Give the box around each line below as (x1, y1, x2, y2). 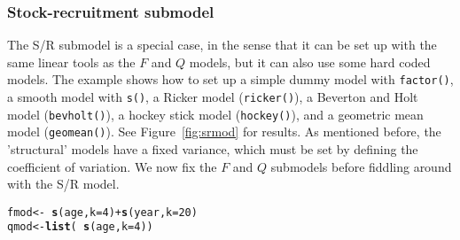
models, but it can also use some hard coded (189, 52, 431, 71)
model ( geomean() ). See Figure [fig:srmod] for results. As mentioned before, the (7, 122, 441, 141)
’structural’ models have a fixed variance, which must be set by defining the (7, 140, 418, 159)
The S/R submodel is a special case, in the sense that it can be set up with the (7, 35, 437, 54)
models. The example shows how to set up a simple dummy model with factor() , (7, 70, 454, 89)
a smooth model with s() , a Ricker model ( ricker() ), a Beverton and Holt (7, 88, 418, 106)
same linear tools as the (7, 52, 136, 71)
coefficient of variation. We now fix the (7, 157, 217, 175)
